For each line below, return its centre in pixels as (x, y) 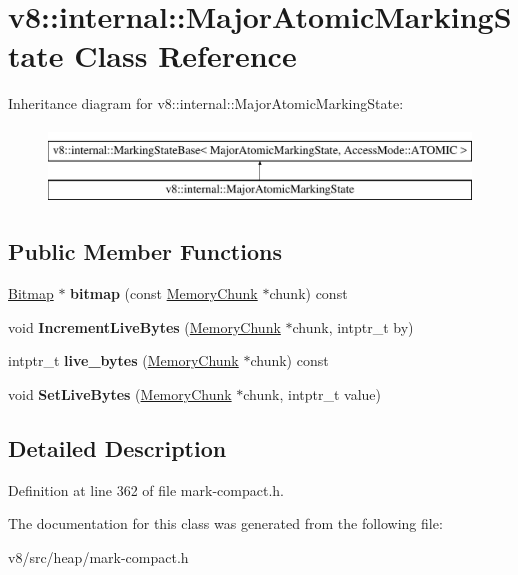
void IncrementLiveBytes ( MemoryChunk (144, 326)
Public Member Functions (145, 251)
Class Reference (185, 55)
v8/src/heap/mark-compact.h (98, 557)
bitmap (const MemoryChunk (164, 293)
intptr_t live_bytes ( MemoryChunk (123, 360)
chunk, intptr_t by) (353, 326)
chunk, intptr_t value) (312, 394)
